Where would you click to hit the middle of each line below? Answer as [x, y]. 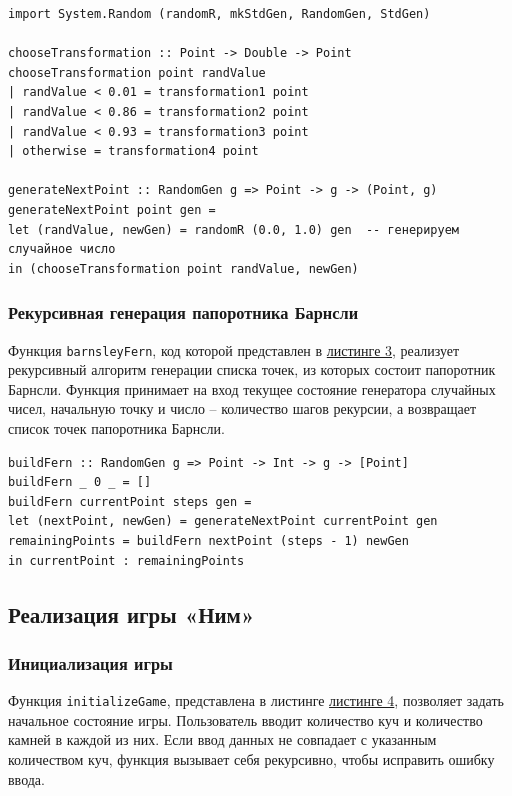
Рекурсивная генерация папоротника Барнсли [183, 312]
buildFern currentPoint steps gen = [130, 501]
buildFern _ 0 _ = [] [80, 482]
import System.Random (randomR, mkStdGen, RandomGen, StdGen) [219, 14]
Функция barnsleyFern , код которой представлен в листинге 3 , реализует [234, 349]
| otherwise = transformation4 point [133, 151]
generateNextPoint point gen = [112, 209]
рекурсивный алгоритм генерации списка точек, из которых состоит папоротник [252, 369]
